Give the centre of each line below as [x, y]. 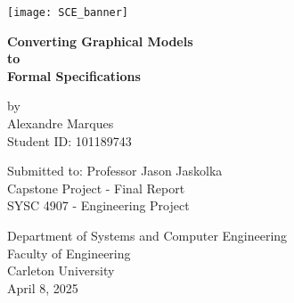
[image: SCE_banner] [68, 12]
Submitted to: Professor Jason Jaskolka [115, 171]
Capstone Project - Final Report [96, 188]
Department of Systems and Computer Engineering [147, 235]
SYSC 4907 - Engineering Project [98, 205]
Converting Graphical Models [100, 41]
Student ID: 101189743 [69, 140]
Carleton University [61, 270]
